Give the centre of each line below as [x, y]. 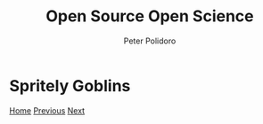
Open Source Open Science [150, 16]
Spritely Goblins [70, 85]
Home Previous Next [47, 110]
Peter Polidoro [150, 41]
